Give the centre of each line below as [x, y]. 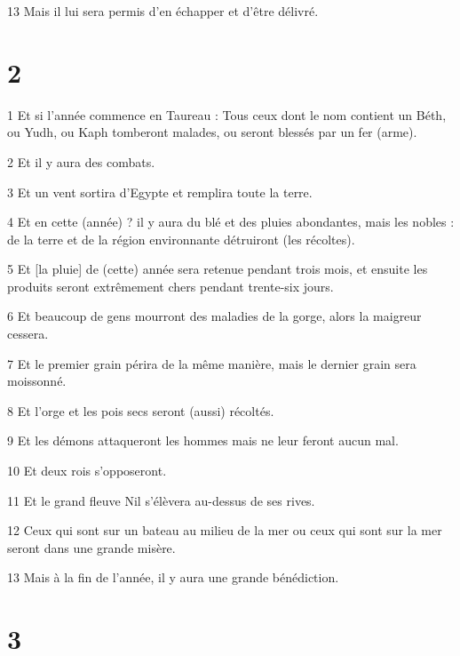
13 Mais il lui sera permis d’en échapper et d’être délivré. [163, 11]
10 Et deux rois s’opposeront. [87, 471]
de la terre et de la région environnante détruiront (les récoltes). [181, 239]
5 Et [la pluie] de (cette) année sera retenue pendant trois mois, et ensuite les [218, 269]
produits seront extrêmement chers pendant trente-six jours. [171, 286]
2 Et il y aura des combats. [81, 161]
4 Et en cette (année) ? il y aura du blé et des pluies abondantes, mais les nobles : [231, 222]
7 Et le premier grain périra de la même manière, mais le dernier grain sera [212, 363]
